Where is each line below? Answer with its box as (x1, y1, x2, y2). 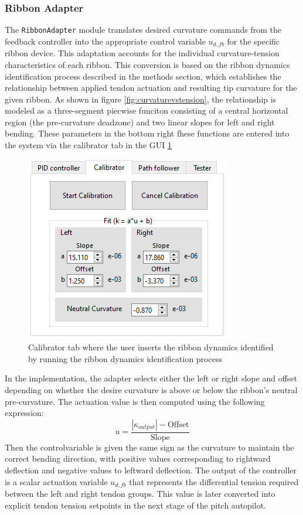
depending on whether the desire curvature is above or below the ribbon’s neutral (5, 384, 298, 396)
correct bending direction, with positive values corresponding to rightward (5, 452, 271, 465)
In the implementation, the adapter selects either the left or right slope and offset (5, 372, 297, 384)
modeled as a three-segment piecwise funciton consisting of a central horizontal (5, 104, 288, 117)
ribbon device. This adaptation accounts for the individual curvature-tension (5, 47, 280, 59)
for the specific (227, 35, 280, 47)
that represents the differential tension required (129, 475, 299, 487)
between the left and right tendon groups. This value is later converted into (5, 487, 275, 500)
